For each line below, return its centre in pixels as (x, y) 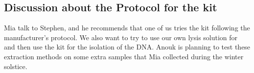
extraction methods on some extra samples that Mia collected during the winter (124, 56)
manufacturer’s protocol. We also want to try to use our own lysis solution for (121, 37)
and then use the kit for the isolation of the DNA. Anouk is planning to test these (127, 47)
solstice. (16, 66)
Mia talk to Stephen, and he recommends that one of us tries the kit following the (127, 28)
